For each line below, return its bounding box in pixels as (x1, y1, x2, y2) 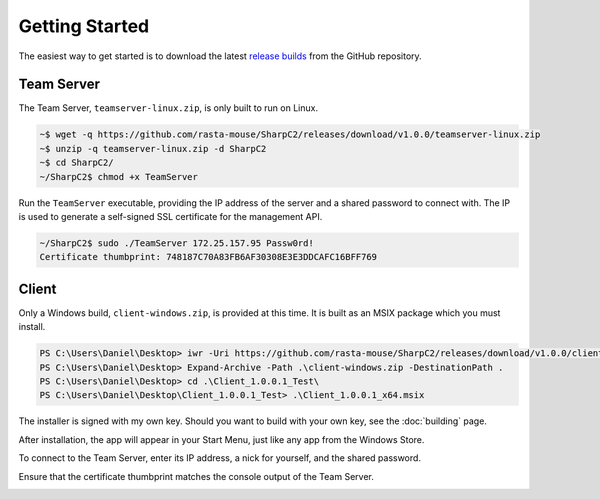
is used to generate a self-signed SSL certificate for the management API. (18, 210, 323, 222)
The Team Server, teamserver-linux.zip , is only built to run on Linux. (18, 102, 319, 114)
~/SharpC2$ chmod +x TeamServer (39, 171, 199, 182)
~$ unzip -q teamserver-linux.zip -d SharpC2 (39, 143, 267, 154)
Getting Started (18, 15, 150, 37)
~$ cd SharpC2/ (39, 157, 114, 169)
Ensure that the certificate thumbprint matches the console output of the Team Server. (18, 470, 374, 482)
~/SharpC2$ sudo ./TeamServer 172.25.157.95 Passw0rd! (39, 237, 314, 249)
